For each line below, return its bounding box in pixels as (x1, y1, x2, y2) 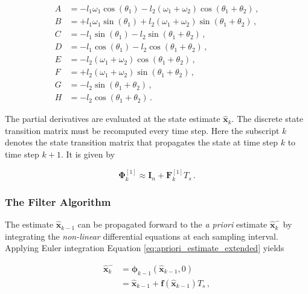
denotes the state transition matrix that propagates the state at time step (5, 136, 278, 149)
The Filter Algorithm (5, 194, 111, 209)
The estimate (5, 218, 54, 231)
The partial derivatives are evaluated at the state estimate (5, 112, 220, 125)
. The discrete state (231, 112, 303, 125)
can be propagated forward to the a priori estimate (77, 218, 268, 231)
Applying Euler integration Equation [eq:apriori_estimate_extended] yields (5, 241, 284, 254)
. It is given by (60, 148, 115, 161)
